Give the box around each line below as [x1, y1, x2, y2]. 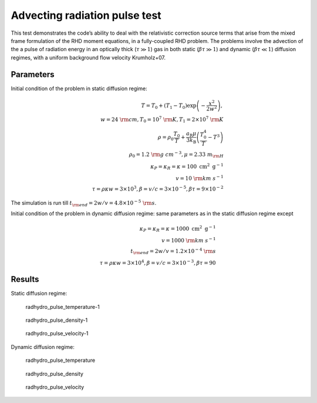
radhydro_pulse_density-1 [25, 317, 88, 324]
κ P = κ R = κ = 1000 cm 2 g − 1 [139, 224, 216, 234]
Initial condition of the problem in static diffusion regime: [11, 85, 148, 92]
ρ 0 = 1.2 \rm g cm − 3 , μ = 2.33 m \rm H [129, 150, 224, 159]
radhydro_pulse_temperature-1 [25, 303, 100, 310]
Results [11, 274, 39, 285]
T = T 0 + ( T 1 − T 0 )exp [141, 102, 197, 110]
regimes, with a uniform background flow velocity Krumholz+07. [11, 54, 166, 61]
